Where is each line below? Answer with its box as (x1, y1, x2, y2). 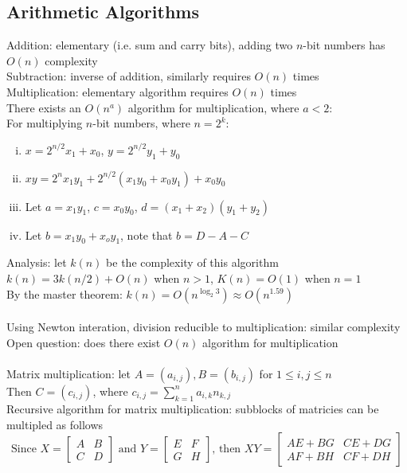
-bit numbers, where (92, 115, 190, 131)
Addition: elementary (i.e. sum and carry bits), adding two (6, 37, 293, 53)
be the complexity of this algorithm (106, 254, 279, 271)
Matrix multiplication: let (6, 365, 131, 381)
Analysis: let (6, 254, 67, 271)
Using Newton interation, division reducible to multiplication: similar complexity (6, 319, 401, 335)
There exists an (6, 99, 81, 115)
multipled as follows (6, 416, 104, 432)
